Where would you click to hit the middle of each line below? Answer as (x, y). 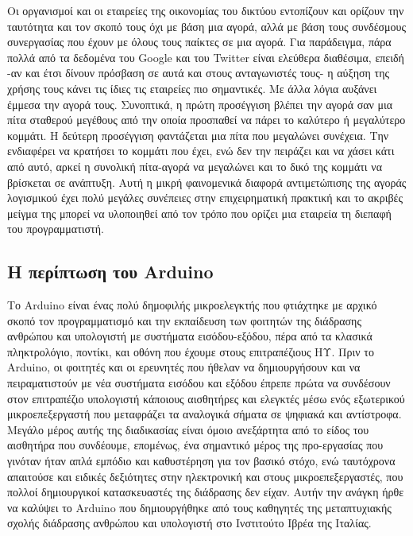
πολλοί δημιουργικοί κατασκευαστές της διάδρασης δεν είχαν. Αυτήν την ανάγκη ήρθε (206, 492)
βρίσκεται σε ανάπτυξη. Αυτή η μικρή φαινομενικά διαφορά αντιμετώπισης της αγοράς (207, 182)
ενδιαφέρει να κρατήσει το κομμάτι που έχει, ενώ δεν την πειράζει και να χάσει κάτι (201, 151)
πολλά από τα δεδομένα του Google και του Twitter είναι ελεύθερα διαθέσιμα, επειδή (206, 57)
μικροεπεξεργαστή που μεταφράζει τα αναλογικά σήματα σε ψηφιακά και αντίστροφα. (205, 414)
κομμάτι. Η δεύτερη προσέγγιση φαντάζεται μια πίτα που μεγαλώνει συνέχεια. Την (198, 135)
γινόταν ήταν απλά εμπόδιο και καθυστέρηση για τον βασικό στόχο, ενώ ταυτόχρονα (201, 461)
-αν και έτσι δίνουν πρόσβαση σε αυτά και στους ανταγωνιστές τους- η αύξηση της (198, 73)
